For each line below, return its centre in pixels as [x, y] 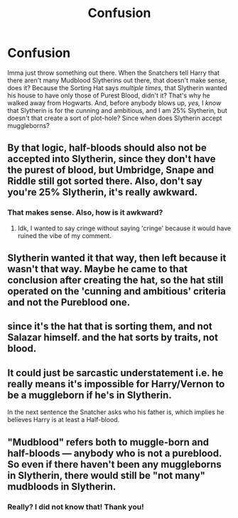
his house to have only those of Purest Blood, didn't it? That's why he [109, 95]
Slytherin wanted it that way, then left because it [117, 258]
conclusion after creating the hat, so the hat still [115, 280]
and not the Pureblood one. [69, 302]
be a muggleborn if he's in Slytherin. [90, 395]
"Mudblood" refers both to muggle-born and [108, 442]
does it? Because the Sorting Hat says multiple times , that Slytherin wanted [117, 87]
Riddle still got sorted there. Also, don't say [105, 182]
